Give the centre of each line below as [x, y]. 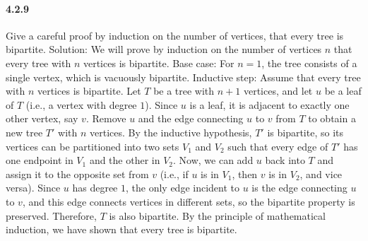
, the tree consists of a [309, 63]
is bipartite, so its [305, 132]
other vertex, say [42, 118]
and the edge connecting [191, 118]
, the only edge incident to [183, 188]
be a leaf [343, 91]
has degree [95, 188]
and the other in [125, 160]
